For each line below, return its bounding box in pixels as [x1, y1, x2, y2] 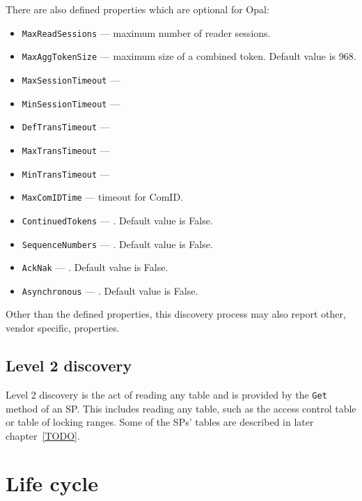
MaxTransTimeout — [22, 142, 110, 157]
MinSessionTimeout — [22, 95, 120, 110]
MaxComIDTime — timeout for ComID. [22, 190, 183, 204]
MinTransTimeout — [22, 166, 110, 180]
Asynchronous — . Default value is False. [22, 283, 198, 298]
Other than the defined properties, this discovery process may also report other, [6, 307, 346, 321]
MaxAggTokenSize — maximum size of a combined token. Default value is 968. [22, 49, 356, 63]
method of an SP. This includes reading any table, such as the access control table [6, 401, 356, 415]
